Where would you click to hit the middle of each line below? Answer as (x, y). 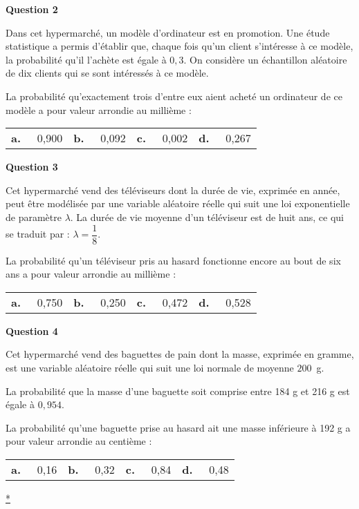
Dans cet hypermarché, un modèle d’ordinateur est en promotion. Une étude (168, 32)
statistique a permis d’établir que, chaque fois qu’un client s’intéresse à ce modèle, (179, 46)
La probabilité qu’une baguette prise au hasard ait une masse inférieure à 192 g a (178, 427)
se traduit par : (38, 233)
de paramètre (34, 217)
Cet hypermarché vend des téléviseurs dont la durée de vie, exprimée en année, (173, 190)
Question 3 (32, 167)
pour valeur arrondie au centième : (79, 441)
